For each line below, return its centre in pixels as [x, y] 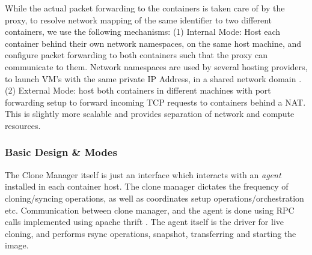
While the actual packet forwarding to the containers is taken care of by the [145, 8]
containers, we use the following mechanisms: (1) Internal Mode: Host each [143, 31]
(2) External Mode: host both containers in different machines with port [138, 90]
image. [17, 245]
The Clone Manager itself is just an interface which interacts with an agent [143, 174]
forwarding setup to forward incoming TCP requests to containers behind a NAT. [155, 102]
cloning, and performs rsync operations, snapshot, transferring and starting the [151, 233]
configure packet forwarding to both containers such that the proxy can [136, 55]
